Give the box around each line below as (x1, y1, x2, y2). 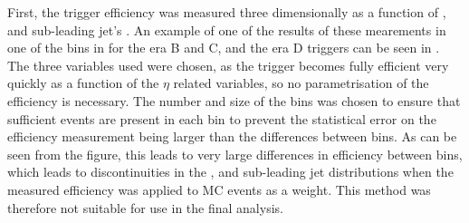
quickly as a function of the (7, 73, 159, 92)
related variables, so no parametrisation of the (173, 73, 429, 92)
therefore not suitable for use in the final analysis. (7, 198, 283, 217)
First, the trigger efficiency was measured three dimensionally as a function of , (7, 3, 446, 21)
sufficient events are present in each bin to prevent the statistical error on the (7, 109, 436, 128)
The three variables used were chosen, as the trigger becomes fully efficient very (7, 55, 449, 74)
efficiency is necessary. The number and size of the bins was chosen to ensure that (7, 91, 461, 110)
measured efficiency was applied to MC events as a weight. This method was (7, 179, 431, 199)
